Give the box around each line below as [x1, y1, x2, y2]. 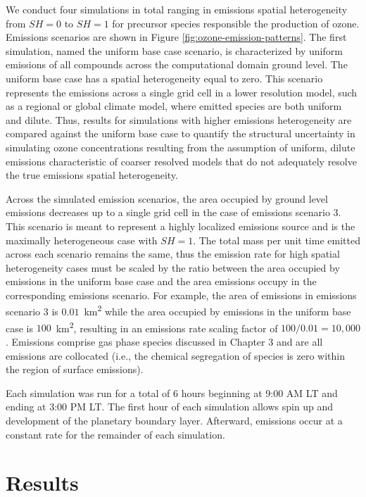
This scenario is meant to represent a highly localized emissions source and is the [6, 218, 355, 233]
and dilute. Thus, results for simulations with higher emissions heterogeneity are [6, 112, 352, 127]
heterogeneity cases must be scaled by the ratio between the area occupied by [6, 260, 340, 275]
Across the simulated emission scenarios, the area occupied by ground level [6, 191, 328, 206]
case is [6, 320, 34, 335]
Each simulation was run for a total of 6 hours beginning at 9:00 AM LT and [6, 385, 338, 400]
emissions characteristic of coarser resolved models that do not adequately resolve [6, 153, 357, 168]
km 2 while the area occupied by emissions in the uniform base [84, 302, 351, 319]
